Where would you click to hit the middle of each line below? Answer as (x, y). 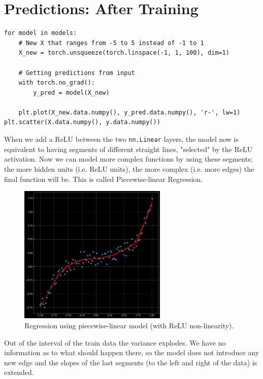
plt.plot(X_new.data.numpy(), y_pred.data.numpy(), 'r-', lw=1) (129, 112)
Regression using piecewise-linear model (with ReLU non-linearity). (129, 325)
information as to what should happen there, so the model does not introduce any (132, 352)
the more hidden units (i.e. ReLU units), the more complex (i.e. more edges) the (129, 168)
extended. (19, 372)
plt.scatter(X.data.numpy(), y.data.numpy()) (82, 122)
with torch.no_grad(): (57, 83)
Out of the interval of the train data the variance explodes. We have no (115, 342)
